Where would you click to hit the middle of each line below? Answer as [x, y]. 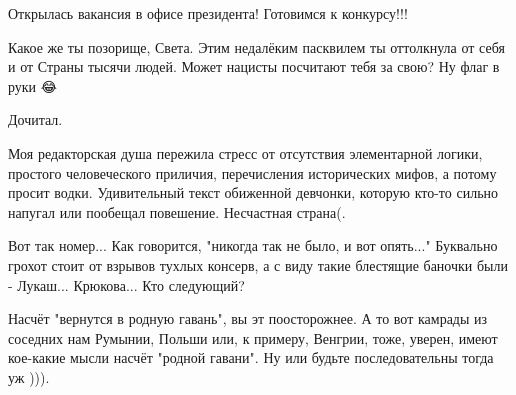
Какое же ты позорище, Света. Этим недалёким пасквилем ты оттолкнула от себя [256, 46]
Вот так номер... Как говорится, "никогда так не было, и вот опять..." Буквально [253, 245]
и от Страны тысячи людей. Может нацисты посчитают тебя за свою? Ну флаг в [254, 66]
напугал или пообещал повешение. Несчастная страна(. [177, 211]
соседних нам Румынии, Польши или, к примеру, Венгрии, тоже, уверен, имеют [253, 337]
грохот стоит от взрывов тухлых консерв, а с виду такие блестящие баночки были [258, 264]
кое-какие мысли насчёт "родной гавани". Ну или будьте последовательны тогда [251, 357]
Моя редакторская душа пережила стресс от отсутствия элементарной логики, [245, 152]
